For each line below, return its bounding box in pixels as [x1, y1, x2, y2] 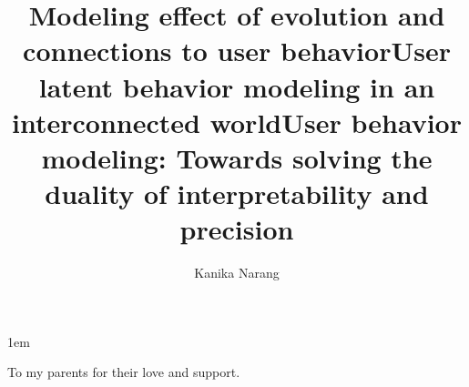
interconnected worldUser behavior [12, 103, 462, 140]
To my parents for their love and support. [7, 362, 240, 382]
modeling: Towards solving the [41, 138, 433, 176]
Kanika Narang [194, 263, 280, 282]
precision [179, 210, 294, 248]
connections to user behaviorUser [23, 32, 451, 69]
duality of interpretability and [45, 175, 429, 212]
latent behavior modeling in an [38, 67, 435, 105]
